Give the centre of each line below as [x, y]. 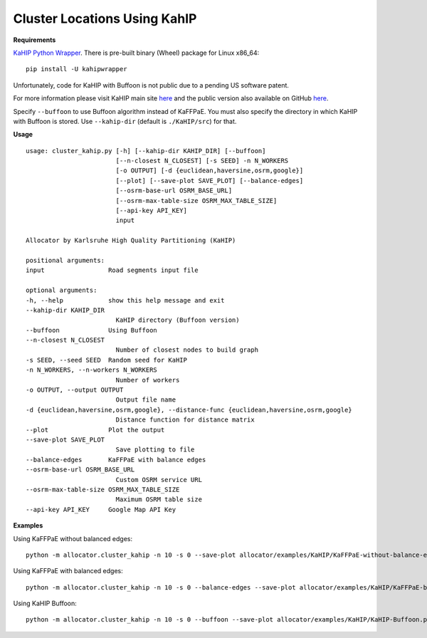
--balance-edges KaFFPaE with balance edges [116, 460]
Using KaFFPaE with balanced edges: [68, 571]
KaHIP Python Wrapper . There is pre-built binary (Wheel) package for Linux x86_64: [136, 53]
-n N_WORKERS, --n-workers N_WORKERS [92, 370]
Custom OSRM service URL [159, 480]
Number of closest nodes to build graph [187, 350]
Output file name [146, 400]
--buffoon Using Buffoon [92, 330]
